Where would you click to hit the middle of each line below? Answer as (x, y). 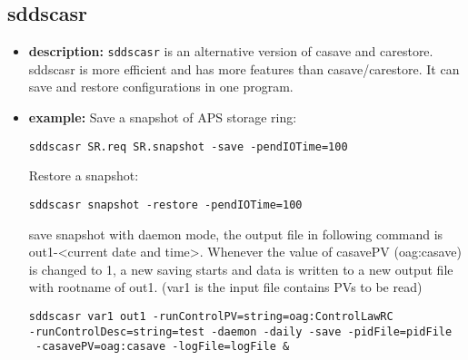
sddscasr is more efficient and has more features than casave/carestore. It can (244, 68)
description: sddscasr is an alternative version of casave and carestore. (231, 51)
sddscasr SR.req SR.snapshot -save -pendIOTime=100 (188, 146)
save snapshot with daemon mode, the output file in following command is (236, 234)
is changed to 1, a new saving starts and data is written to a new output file (241, 269)
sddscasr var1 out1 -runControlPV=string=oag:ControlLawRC (211, 316)
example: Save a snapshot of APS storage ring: (163, 117)
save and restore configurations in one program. (161, 87)
